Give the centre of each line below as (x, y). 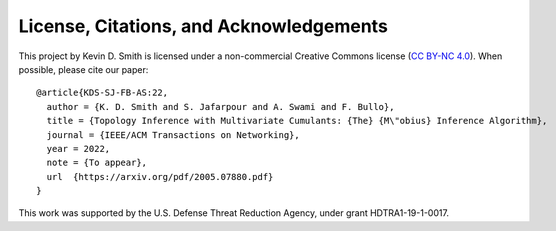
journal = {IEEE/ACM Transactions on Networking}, (173, 134)
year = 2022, (78, 148)
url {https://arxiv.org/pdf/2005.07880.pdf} (160, 176)
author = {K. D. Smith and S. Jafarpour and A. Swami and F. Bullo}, (220, 106)
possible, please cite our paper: (83, 69)
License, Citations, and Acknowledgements (203, 26)
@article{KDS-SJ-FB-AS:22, (102, 93)
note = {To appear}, (97, 163)
